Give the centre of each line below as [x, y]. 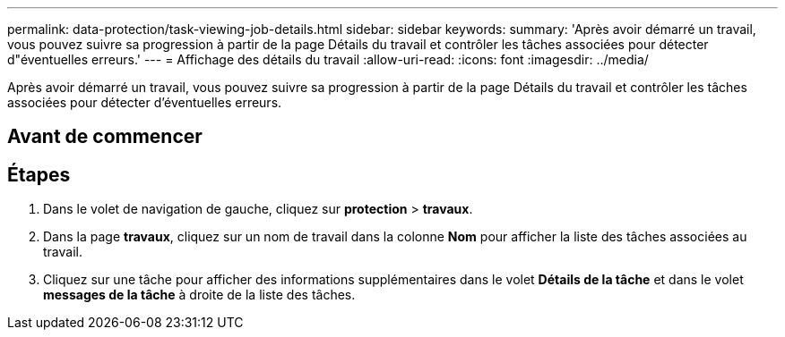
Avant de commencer [105, 137]
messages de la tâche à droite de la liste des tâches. [199, 295]
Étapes [39, 174]
